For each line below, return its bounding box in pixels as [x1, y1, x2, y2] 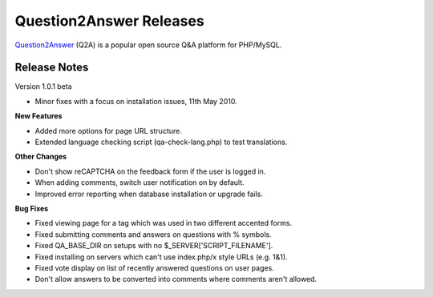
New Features [14, 111, 63, 121]
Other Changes [14, 152, 67, 162]
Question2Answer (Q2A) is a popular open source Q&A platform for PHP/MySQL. [14, 40, 282, 50]
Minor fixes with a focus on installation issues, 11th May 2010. [34, 96, 237, 106]
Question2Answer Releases [14, 12, 204, 30]
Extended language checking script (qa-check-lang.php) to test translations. [34, 137, 288, 147]
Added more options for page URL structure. [34, 126, 182, 135]
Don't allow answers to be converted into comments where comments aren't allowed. [34, 275, 317, 284]
